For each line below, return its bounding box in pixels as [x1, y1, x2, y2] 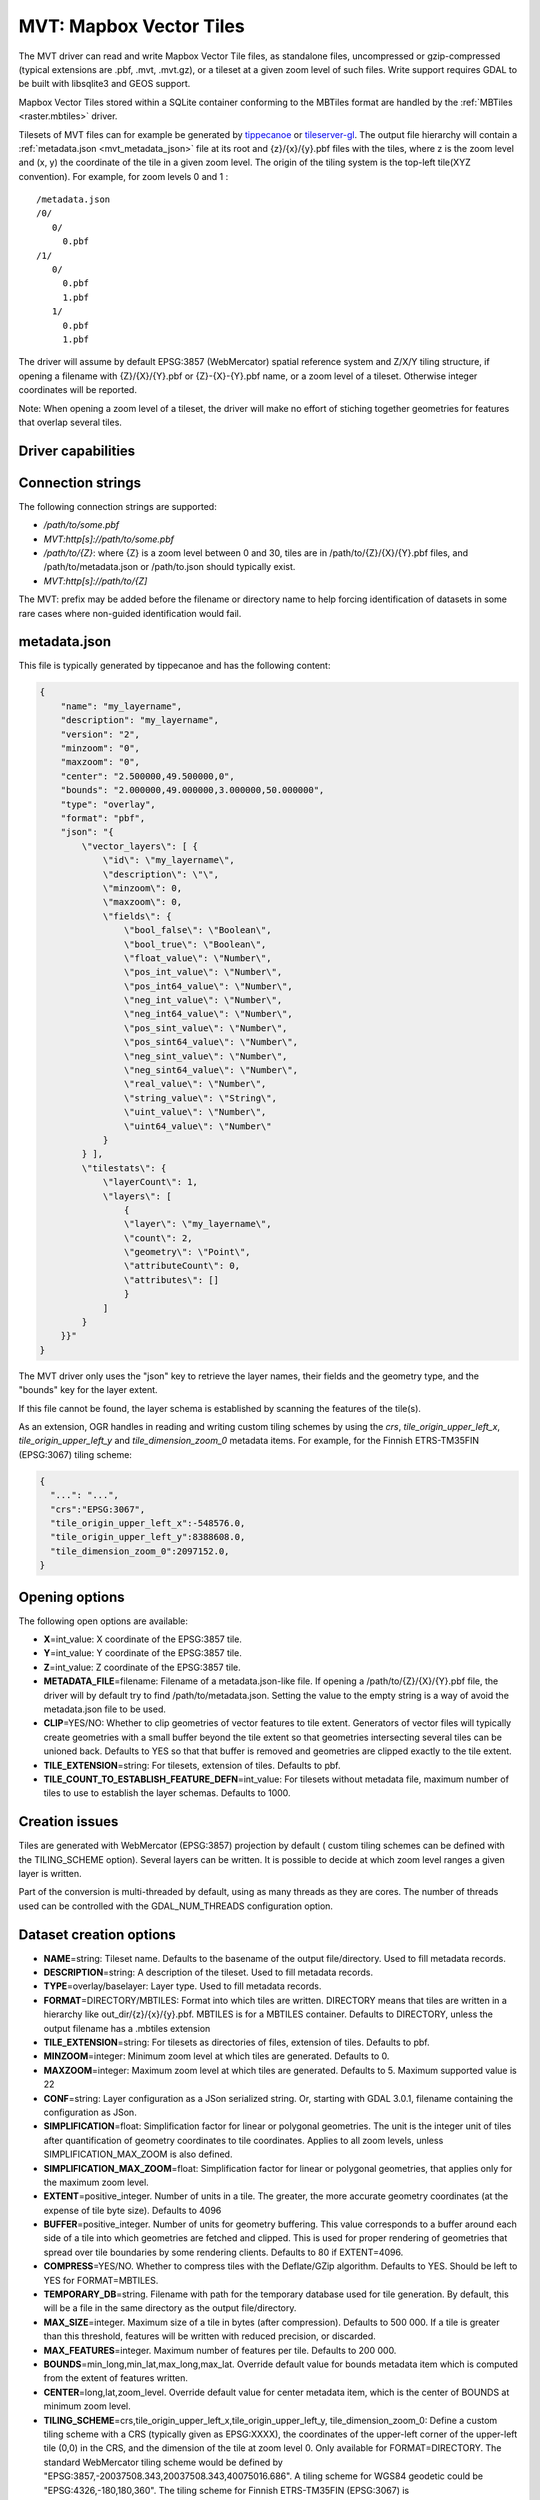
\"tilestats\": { [81, 1162, 167, 1174]
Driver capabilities [18, 442, 136, 459]
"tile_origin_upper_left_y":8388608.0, [50, 1531, 246, 1543]
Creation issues [18, 1813, 119, 1830]
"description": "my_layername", [60, 715, 220, 726]
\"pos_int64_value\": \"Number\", [123, 980, 294, 992]
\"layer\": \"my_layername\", [123, 1218, 272, 1230]
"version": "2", [60, 728, 140, 740]
